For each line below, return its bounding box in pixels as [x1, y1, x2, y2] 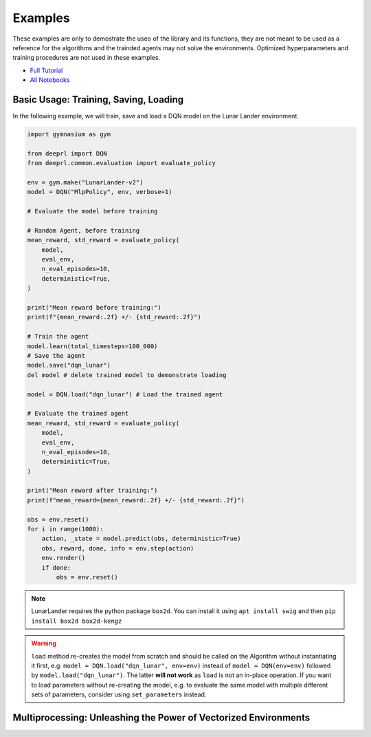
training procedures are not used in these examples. [12, 54, 161, 62]
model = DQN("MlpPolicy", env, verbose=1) [27, 188, 172, 196]
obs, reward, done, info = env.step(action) [41, 544, 194, 552]
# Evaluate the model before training [27, 207, 158, 215]
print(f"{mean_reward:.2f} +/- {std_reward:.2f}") [27, 313, 202, 321]
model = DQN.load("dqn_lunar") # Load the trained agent [27, 390, 223, 398]
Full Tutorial [30, 66, 63, 74]
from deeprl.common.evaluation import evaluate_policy [27, 159, 216, 167]
